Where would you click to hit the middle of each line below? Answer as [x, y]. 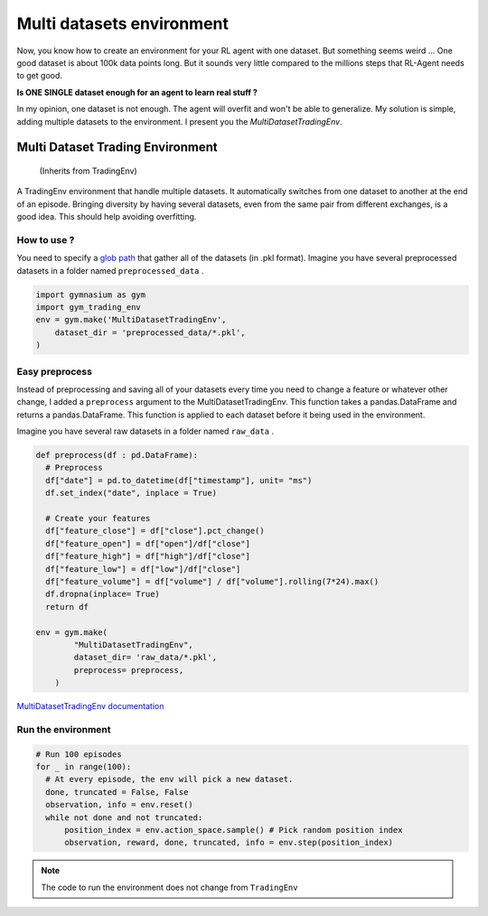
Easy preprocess [54, 371]
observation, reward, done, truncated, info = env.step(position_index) [229, 843]
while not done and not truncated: [124, 817]
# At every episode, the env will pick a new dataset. [169, 780]
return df [67, 607]
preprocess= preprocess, [129, 670]
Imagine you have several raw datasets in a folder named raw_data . [145, 431]
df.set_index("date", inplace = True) [131, 493]
